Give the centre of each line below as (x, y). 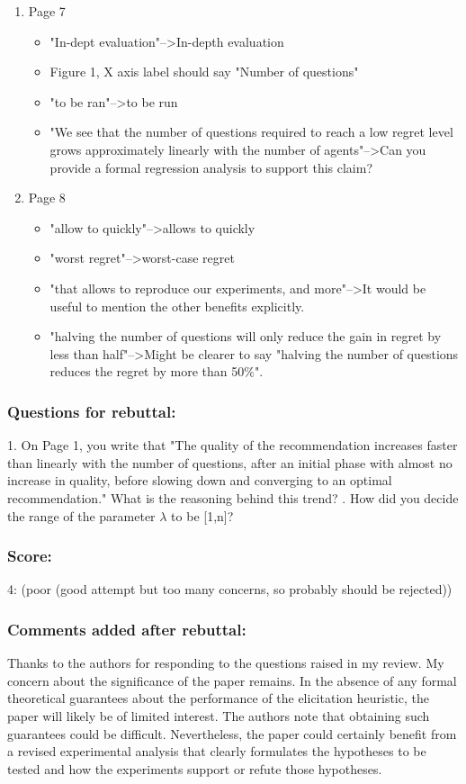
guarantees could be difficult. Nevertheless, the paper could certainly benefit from (232, 733)
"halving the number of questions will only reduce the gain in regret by (246, 336)
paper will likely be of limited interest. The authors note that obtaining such (219, 715)
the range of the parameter (81, 515)
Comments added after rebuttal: (127, 629)
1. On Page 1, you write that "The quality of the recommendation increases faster (233, 445)
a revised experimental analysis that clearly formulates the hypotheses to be (217, 751)
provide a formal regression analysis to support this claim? (211, 167)
